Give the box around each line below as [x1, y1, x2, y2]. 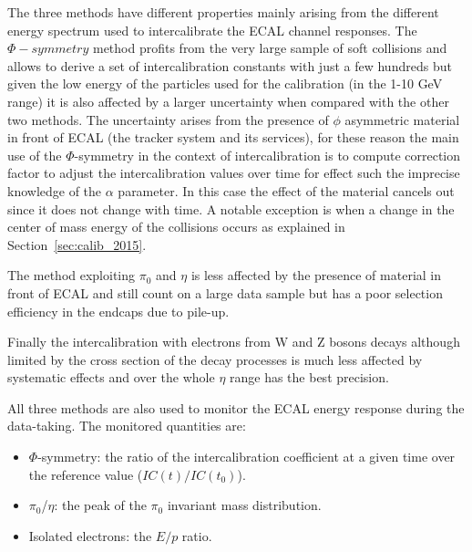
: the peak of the [54, 495, 147, 515]
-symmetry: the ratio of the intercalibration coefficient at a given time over [37, 447, 456, 466]
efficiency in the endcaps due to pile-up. [7, 301, 230, 320]
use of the [7, 145, 62, 164]
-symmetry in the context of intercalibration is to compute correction [74, 145, 461, 164]
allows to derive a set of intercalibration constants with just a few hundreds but [7, 56, 452, 75]
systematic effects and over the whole [7, 368, 215, 387]
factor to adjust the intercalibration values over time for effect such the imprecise [7, 163, 460, 182]
